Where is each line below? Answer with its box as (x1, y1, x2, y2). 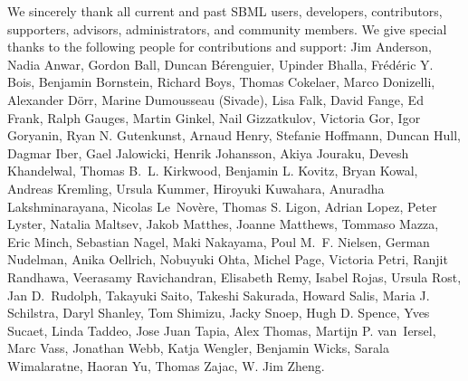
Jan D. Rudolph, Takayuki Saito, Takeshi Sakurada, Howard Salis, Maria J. (7, 285, 430, 304)
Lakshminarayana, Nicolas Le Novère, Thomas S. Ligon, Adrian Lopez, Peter (7, 196, 437, 215)
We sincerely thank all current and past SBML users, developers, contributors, (7, 2, 443, 20)
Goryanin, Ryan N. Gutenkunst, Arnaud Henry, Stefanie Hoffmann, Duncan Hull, (7, 126, 461, 145)
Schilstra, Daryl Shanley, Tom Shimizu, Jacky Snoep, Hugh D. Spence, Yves (7, 303, 430, 322)
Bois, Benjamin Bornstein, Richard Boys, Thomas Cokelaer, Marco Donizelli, (7, 72, 435, 91)
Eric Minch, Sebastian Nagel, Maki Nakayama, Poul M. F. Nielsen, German (7, 232, 430, 251)
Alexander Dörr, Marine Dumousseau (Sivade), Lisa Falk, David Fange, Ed (7, 90, 424, 109)
